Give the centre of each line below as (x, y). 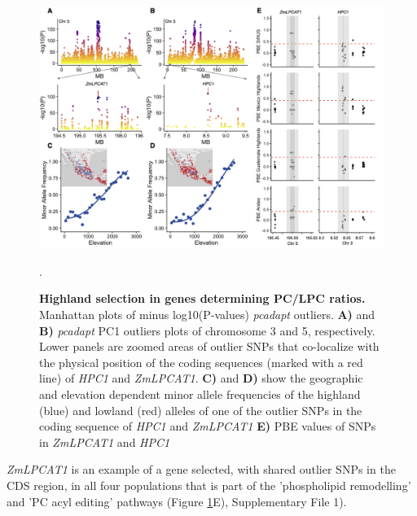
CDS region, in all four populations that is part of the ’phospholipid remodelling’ (209, 485)
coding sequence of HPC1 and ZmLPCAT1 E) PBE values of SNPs (208, 426)
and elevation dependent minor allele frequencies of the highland (200, 394)
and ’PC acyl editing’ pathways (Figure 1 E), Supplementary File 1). (177, 501)
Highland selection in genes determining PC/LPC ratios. (202, 298)
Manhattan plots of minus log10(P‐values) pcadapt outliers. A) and (207, 315)
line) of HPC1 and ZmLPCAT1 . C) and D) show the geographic (201, 378)
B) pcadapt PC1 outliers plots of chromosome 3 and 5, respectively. (207, 330)
